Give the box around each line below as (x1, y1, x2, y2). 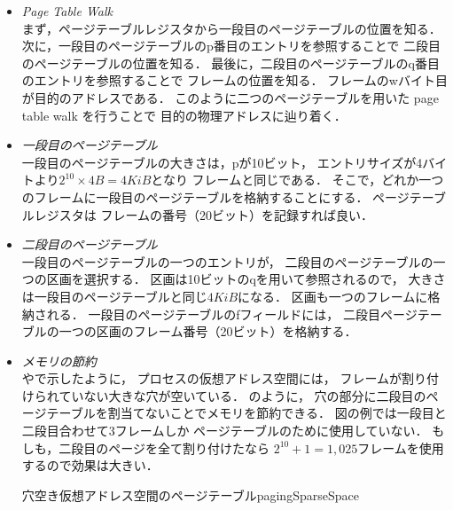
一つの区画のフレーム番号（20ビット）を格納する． (59, 322, 357, 341)
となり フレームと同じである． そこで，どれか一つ (151, 170, 444, 189)
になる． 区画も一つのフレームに (238, 286, 428, 305)
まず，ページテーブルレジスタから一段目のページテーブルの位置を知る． (21, 19, 441, 37)
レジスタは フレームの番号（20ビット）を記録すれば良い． (34, 205, 374, 224)
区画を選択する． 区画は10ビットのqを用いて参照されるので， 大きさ (46, 270, 446, 288)
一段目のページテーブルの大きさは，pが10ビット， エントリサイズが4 (21, 153, 423, 171)
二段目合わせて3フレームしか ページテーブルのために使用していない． (21, 421, 428, 440)
